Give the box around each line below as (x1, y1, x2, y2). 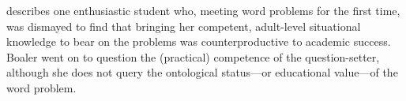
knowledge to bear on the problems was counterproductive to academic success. (6, 33, 391, 50)
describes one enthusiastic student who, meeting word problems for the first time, (6, 2, 400, 18)
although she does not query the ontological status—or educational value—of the (6, 64, 398, 80)
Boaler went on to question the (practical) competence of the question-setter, (6, 48, 380, 65)
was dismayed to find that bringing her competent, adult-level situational (6, 17, 361, 34)
